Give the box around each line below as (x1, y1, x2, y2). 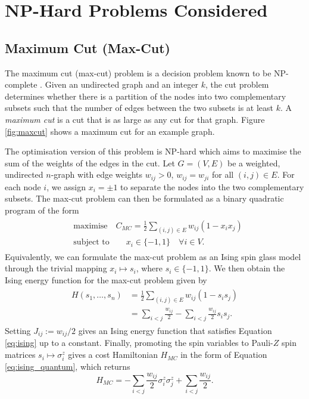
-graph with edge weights (51, 168, 143, 181)
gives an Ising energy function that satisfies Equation (78, 324, 272, 336)
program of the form (5, 203, 79, 216)
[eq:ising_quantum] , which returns (5, 360, 130, 373)
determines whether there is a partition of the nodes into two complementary (5, 89, 286, 102)
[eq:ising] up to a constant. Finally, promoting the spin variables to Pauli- (5, 336, 273, 349)
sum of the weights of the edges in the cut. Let (5, 156, 175, 169)
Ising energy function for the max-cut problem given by (5, 273, 207, 286)
